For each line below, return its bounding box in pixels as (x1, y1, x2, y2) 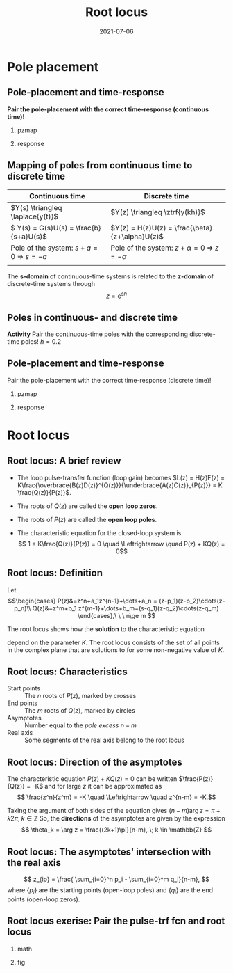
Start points (7, 684, 40, 693)
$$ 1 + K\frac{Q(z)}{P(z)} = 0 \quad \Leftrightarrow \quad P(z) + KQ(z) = (18, 539, 225, 548)
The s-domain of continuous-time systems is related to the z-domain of (7, 272, 214, 280)
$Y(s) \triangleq (10, 203, 62, 212)
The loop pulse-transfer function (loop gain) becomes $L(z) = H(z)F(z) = (17, 473, 225, 482)
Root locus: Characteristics (7, 666, 128, 678)
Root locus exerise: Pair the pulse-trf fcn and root (7, 915, 225, 927)
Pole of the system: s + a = (10, 243, 98, 253)
